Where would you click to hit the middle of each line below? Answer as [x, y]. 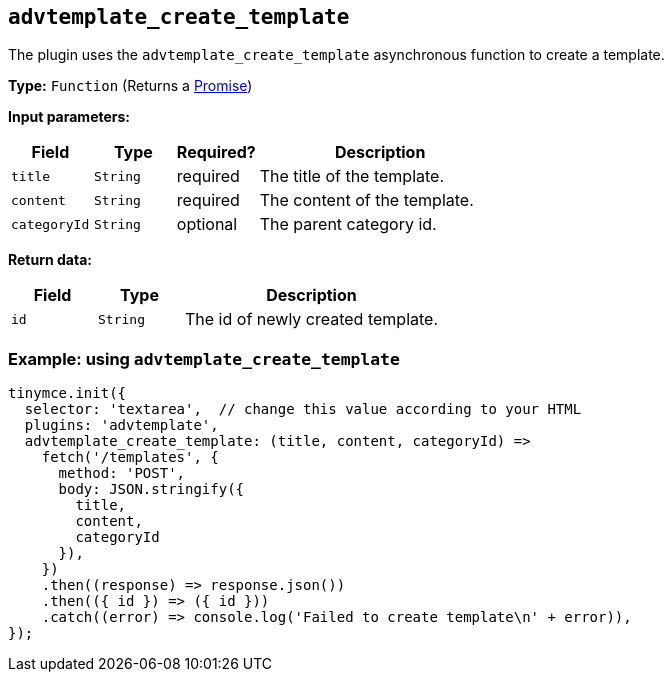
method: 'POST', [122, 473]
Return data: [50, 260]
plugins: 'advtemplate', [121, 425]
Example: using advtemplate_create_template [204, 358]
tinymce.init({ [67, 393]
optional [207, 224]
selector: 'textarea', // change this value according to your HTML [303, 409]
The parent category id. [348, 224]
